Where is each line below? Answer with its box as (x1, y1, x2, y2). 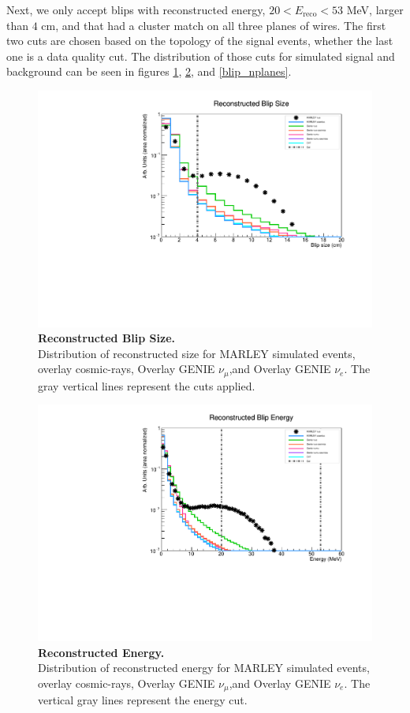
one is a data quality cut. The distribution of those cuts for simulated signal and (6, 47, 395, 64)
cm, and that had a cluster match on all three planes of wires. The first (41, 17, 386, 33)
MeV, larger (346, 2, 404, 17)
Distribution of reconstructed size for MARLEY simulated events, (38, 345, 356, 361)
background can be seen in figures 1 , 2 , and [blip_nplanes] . (6, 63, 292, 80)
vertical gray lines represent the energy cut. (38, 692, 248, 708)
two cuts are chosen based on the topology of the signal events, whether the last (6, 32, 393, 49)
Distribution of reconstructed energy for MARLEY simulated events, (38, 659, 370, 676)
